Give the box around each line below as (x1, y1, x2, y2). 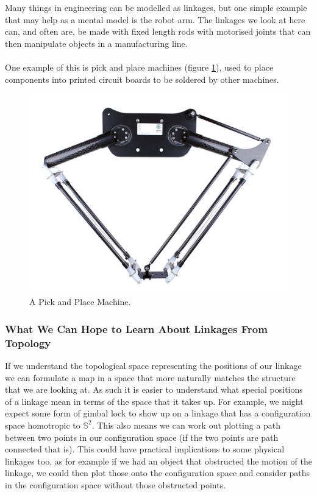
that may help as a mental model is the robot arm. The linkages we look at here (5, 13, 305, 26)
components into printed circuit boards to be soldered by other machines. (5, 72, 279, 85)
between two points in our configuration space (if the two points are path (5, 430, 279, 443)
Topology (5, 335, 51, 350)
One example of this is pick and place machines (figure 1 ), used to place (5, 60, 274, 73)
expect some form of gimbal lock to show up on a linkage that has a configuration (5, 407, 311, 420)
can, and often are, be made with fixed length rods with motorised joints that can (5, 25, 311, 38)
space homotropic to (5, 418, 80, 431)
